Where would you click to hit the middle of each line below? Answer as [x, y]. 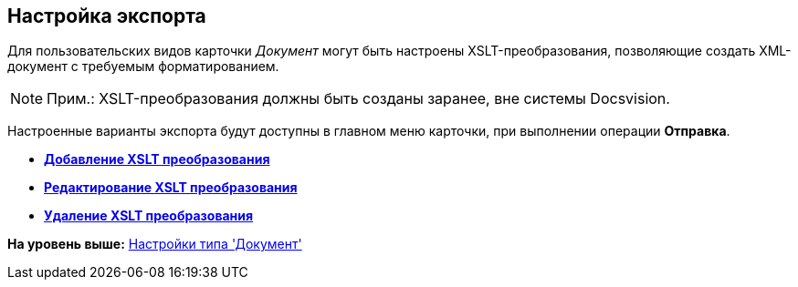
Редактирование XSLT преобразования [171, 188]
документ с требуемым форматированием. [143, 67]
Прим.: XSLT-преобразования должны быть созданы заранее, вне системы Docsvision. [358, 99]
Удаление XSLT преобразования [149, 216]
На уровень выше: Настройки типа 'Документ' [155, 244]
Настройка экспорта [107, 16]
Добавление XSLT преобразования [157, 159]
